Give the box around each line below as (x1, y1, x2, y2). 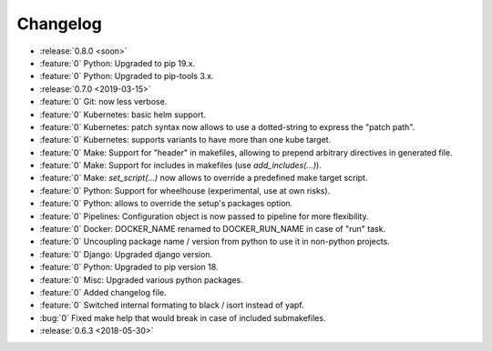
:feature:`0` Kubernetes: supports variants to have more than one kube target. (39, 135, 332, 145)
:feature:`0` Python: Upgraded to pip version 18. (39, 262, 219, 273)
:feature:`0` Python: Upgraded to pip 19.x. (39, 57, 196, 68)
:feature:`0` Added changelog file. (39, 286, 167, 297)
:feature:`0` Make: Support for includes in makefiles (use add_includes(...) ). (39, 160, 323, 171)
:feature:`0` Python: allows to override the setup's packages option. (39, 198, 293, 209)
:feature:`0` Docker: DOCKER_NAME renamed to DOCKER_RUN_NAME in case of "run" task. (39, 224, 386, 235)
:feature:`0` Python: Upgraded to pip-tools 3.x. (39, 71, 214, 82)
